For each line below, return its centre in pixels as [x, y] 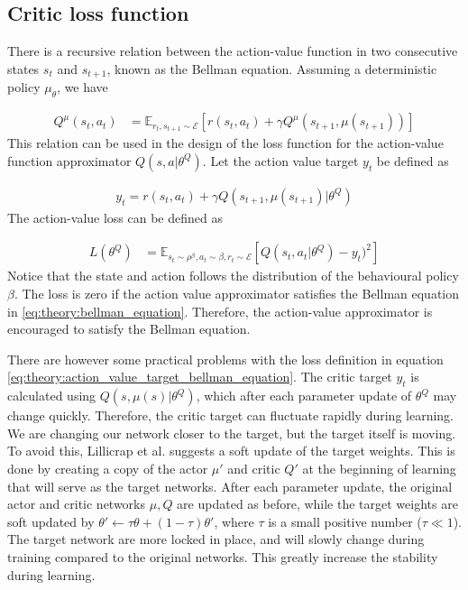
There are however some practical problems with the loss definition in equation [225, 359]
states [23, 68]
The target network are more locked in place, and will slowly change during [216, 539]
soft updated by [51, 521]
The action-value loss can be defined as [115, 217]
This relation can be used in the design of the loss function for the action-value [225, 143]
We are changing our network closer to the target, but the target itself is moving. [232, 433]
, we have [83, 87]
